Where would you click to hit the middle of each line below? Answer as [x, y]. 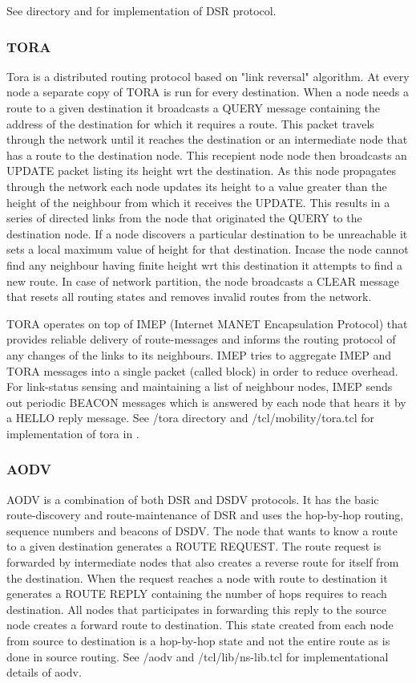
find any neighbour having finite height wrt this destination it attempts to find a [204, 264]
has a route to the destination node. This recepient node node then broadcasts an [207, 154]
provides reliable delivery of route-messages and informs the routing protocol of [201, 339]
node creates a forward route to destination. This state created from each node [200, 625]
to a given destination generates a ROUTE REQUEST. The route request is [194, 546]
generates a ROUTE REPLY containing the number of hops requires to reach [197, 594]
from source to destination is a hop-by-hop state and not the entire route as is [198, 641]
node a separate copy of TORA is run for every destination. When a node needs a [208, 92]
